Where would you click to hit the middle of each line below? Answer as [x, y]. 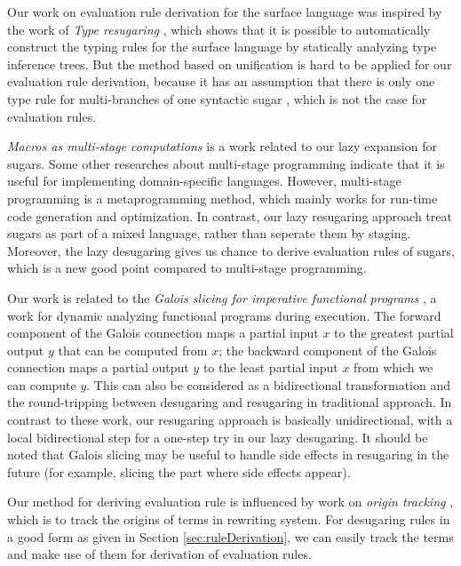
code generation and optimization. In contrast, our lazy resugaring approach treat [230, 215]
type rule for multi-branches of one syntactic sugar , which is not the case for [217, 98]
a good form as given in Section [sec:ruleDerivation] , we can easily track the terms [230, 536]
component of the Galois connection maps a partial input [163, 333]
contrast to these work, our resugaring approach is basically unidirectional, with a [230, 420]
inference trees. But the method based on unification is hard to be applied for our [230, 64]
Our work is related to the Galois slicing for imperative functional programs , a [222, 297]
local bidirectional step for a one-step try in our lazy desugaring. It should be [218, 437]
